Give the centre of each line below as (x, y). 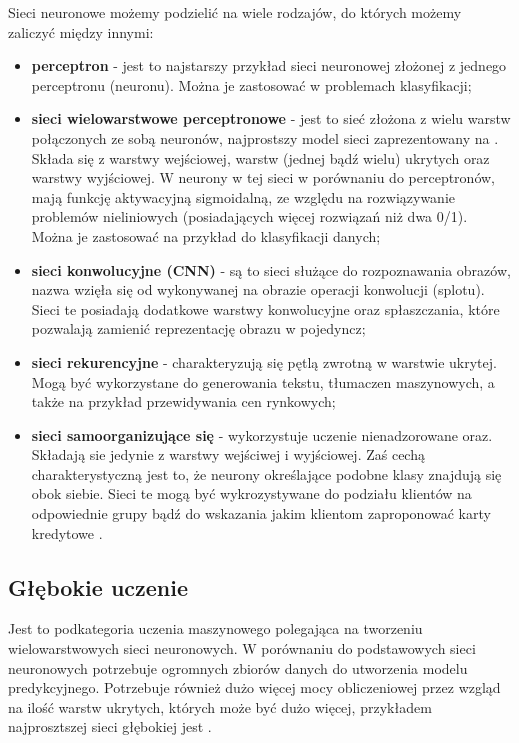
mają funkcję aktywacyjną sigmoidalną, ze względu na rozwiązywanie (243, 196)
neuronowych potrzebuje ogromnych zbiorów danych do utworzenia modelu (238, 667)
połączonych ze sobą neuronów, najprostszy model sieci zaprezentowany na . (265, 137)
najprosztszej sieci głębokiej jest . (110, 726)
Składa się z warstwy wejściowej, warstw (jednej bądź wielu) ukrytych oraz (260, 157)
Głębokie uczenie (98, 586)
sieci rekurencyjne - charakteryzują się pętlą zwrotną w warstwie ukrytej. (264, 361)
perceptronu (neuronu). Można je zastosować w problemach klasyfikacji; (251, 84)
